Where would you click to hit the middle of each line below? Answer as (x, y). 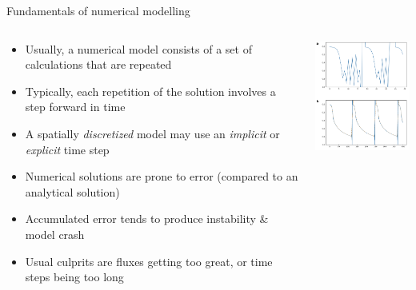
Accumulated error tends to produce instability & (147, 218)
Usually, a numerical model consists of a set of (138, 48)
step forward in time (75, 107)
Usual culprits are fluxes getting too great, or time (149, 261)
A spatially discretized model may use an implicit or (152, 133)
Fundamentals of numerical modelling (98, 10)
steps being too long (74, 277)
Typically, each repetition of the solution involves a (150, 91)
